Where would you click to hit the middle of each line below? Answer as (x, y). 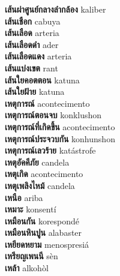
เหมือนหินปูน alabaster (43, 232)
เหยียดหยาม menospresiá (47, 244)
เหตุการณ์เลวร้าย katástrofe (50, 150)
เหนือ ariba (24, 197)
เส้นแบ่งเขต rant (31, 67)
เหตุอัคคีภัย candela (37, 162)
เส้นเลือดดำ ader (32, 44)
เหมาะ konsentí (31, 209)
